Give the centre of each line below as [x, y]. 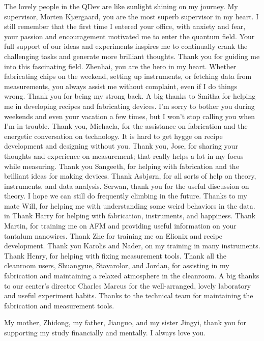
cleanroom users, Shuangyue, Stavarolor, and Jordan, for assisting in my [117, 265]
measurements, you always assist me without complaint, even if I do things [121, 86]
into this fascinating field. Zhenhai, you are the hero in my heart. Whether [120, 66]
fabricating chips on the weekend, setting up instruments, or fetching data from [128, 76]
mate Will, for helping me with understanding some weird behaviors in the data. [130, 205]
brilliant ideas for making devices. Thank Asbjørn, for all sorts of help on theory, [130, 176]
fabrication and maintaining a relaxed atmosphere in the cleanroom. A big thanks [132, 276]
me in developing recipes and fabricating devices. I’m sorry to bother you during [129, 106]
